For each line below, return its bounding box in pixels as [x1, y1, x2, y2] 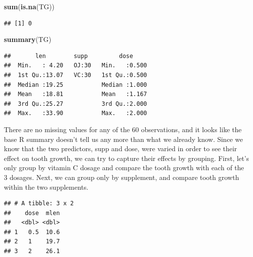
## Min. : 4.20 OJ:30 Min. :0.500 [4, 62, 147, 69]
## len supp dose [4, 52, 133, 59]
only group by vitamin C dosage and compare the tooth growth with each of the [4, 162, 244, 173]
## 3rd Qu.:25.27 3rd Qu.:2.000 [4, 100, 147, 107]
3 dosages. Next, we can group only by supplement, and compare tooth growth [4, 172, 239, 182]
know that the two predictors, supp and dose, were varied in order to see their [4, 143, 237, 154]
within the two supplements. [4, 181, 89, 192]
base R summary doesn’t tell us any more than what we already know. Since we [4, 134, 243, 144]
